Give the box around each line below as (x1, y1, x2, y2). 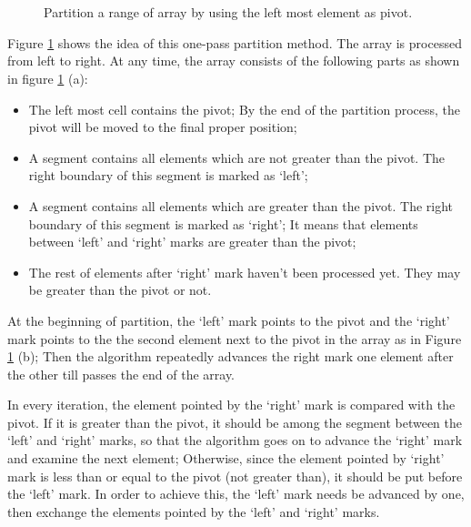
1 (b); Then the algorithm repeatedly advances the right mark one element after (7, 347, 454, 366)
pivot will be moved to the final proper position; (28, 117, 297, 137)
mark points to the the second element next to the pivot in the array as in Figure (7, 329, 462, 348)
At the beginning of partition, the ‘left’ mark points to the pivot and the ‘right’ (7, 310, 450, 329)
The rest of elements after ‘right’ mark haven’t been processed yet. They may (28, 262, 461, 281)
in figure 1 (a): (7, 68, 88, 87)
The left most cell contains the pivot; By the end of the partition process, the (28, 99, 461, 118)
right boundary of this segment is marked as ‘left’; (28, 166, 308, 185)
